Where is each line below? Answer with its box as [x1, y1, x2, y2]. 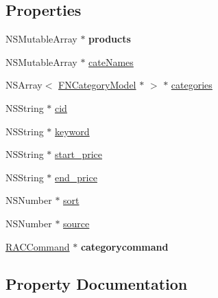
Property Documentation [5, 273, 188, 294]
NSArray [5, 78, 43, 92]
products [88, 32, 131, 46]
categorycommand [80, 239, 169, 253]
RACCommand [5, 239, 70, 253]
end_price [55, 170, 97, 184]
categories [171, 78, 213, 92]
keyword [55, 124, 90, 138]
